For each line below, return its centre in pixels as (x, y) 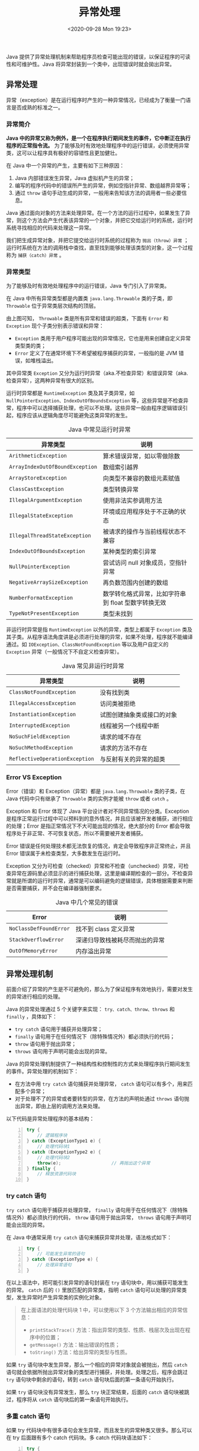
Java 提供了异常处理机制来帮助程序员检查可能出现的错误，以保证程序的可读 (98, 56)
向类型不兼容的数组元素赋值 (142, 478)
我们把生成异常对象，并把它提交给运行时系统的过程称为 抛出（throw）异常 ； (98, 240)
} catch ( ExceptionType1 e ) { (64, 1141)
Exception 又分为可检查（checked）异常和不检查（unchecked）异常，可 (95, 866)
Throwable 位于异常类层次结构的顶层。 (53, 306)
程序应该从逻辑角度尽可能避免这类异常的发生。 (73, 416)
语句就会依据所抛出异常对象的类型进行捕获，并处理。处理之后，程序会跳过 (97, 1372)
